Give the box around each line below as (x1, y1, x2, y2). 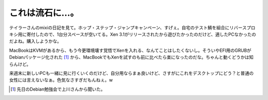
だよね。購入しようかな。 (9, 38, 62, 44)
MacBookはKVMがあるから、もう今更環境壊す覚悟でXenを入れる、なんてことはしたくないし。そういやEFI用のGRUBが (9, 47, 252, 53)
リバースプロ (229, 25, 256, 31)
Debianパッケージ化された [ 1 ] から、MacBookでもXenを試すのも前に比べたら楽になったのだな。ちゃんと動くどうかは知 (9, 54, 254, 60)
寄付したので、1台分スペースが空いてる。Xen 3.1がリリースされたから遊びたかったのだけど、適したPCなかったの (26, 31, 257, 37)
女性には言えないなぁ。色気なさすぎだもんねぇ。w (9, 77, 113, 83)
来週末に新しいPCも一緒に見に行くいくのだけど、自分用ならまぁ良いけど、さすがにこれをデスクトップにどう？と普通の (9, 70, 254, 76)
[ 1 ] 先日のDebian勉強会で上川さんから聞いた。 (10, 86, 105, 92)
